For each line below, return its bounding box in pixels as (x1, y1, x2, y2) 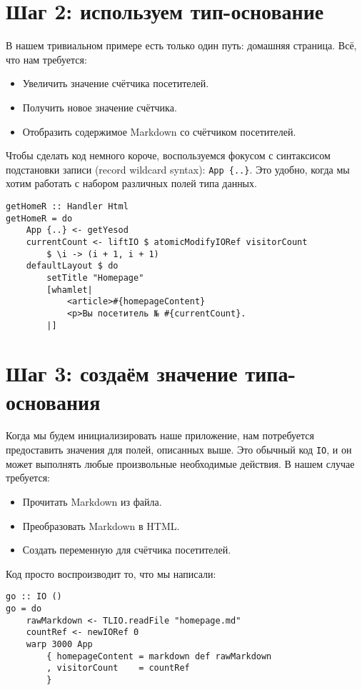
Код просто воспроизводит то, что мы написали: (6, 566, 216, 581)
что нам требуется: (6, 51, 87, 66)
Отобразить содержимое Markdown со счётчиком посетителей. (22, 124, 296, 139)
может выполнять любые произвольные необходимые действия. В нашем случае (6, 456, 355, 471)
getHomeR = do (6, 213, 73, 224)
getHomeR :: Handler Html (6, 201, 129, 211)
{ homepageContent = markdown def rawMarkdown (46, 651, 272, 661)
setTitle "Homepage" (46, 272, 144, 283)
